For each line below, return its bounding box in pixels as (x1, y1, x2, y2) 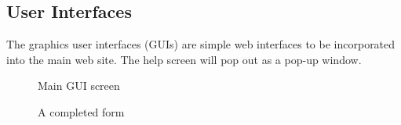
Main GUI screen (38, 77, 120, 94)
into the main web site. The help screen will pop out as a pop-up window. (6, 51, 362, 67)
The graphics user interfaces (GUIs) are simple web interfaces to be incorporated (6, 36, 396, 52)
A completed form (38, 103, 125, 120)
